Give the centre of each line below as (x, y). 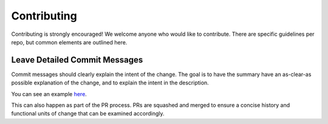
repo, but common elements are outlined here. (69, 42)
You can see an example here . (49, 94)
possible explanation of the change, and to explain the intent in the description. (110, 83)
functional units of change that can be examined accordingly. (88, 114)
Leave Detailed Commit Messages (77, 60)
